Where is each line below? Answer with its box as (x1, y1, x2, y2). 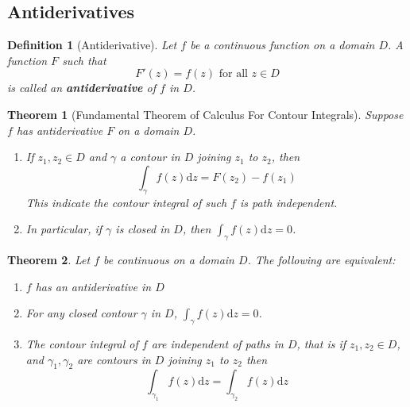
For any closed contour (25, 305, 137, 321)
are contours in (77, 351, 151, 367)
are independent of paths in (151, 335, 284, 351)
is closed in (115, 221, 170, 237)
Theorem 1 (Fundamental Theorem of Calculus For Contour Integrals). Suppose (7, 106, 404, 122)
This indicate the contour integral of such (25, 194, 227, 210)
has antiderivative (16, 121, 103, 138)
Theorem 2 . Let (7, 251, 91, 267)
